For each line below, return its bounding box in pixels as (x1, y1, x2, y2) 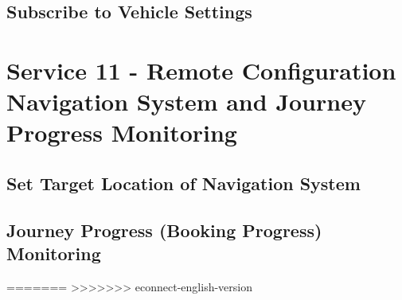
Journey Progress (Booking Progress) (6, 217, 322, 242)
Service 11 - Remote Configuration (6, 53, 396, 86)
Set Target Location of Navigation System (6, 170, 361, 195)
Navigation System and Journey (6, 85, 366, 118)
